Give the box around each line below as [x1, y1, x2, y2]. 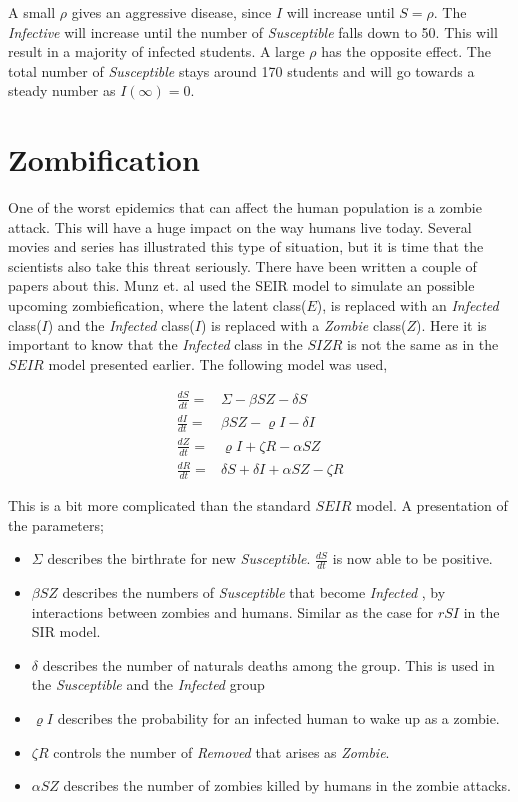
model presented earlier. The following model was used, [48, 353, 388, 374]
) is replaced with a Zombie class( [200, 314, 407, 335]
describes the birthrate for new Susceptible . [47, 548, 311, 569]
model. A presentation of [355, 494, 508, 515]
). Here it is [416, 314, 487, 335]
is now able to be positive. [332, 548, 493, 569]
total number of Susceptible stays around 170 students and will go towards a [8, 60, 475, 81]
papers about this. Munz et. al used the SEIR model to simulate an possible [8, 275, 475, 296]
